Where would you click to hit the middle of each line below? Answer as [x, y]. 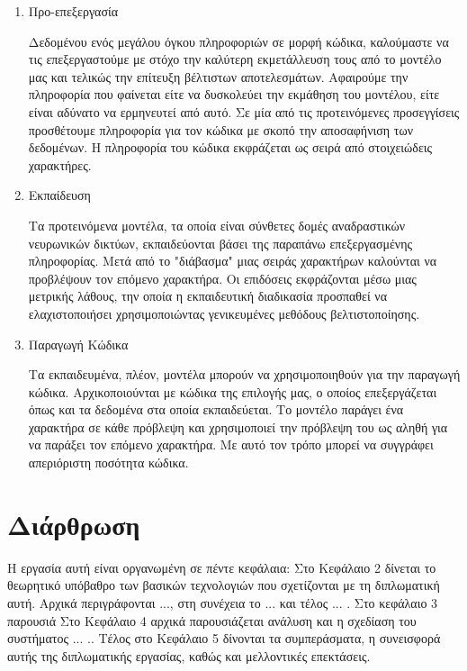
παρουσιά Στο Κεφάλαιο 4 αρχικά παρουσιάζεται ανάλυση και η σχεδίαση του [212, 620]
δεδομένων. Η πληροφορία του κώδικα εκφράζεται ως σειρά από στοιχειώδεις [230, 147]
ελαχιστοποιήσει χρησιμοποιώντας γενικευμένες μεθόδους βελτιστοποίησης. [224, 313]
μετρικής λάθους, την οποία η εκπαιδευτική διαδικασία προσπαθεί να [208, 296]
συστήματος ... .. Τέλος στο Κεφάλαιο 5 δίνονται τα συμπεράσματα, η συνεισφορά [224, 638]
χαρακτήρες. [60, 164]
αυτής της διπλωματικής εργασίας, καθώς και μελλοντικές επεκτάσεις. [189, 655]
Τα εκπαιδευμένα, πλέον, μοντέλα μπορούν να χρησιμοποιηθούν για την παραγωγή [244, 374]
